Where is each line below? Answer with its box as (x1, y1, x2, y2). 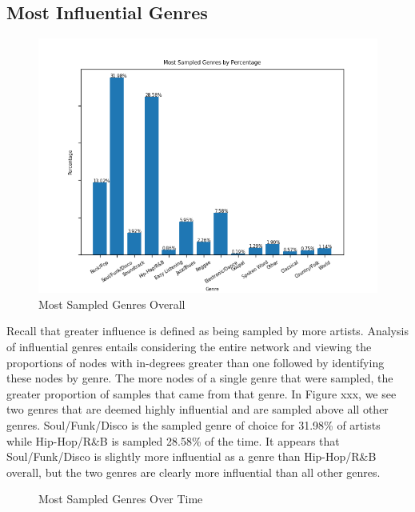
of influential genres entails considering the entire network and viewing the (6, 338, 372, 354)
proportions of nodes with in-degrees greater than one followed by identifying (6, 354, 385, 370)
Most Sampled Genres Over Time (38, 490, 203, 507)
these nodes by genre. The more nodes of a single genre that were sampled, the (6, 370, 393, 386)
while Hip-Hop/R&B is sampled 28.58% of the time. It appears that (6, 432, 340, 449)
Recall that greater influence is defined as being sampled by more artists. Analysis (6, 322, 409, 339)
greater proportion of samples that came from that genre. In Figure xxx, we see (6, 385, 397, 402)
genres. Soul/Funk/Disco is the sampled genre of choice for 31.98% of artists (6, 416, 381, 433)
